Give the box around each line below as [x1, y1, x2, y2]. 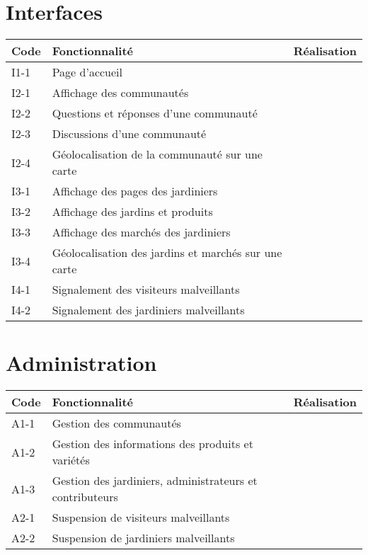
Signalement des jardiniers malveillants [52, 302, 245, 319]
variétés [52, 452, 90, 469]
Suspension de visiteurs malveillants [52, 509, 230, 526]
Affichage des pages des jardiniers [52, 183, 218, 200]
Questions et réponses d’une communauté [52, 105, 258, 122]
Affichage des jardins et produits [52, 203, 213, 220]
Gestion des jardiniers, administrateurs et [52, 472, 258, 489]
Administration [6, 348, 157, 377]
